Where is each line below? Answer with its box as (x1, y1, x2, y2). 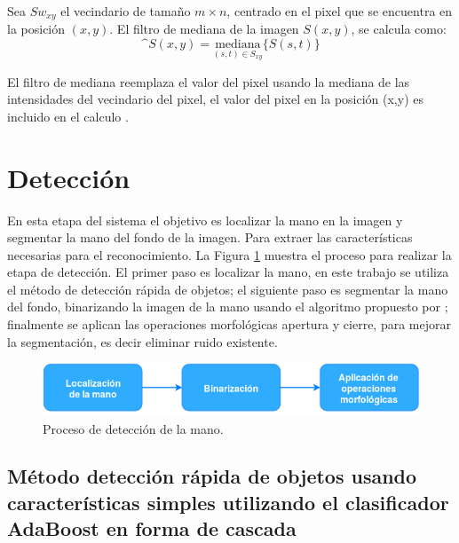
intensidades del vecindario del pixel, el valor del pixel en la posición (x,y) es (7, 90, 423, 108)
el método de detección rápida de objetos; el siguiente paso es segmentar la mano (7, 279, 448, 298)
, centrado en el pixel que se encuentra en (226, 2, 453, 20)
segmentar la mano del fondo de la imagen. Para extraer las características (7, 228, 413, 247)
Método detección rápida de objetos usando (7, 462, 417, 490)
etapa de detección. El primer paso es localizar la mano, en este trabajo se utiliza (7, 263, 449, 281)
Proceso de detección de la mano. (43, 419, 224, 437)
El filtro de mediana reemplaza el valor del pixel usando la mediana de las (7, 72, 410, 90)
